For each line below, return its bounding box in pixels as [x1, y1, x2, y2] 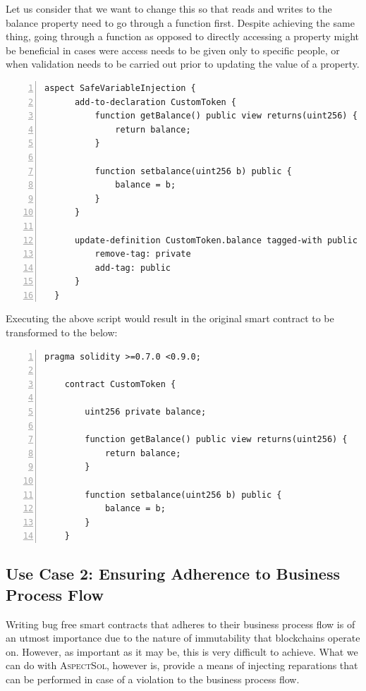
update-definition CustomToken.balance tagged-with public [74, 235, 358, 245]
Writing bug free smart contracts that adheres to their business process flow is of [6, 616, 355, 631]
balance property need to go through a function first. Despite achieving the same [6, 15, 355, 30]
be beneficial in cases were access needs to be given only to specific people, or [6, 42, 340, 57]
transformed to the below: [6, 325, 118, 340]
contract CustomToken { [64, 379, 176, 389]
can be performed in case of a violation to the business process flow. [6, 671, 300, 686]
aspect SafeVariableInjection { [44, 82, 196, 93]
